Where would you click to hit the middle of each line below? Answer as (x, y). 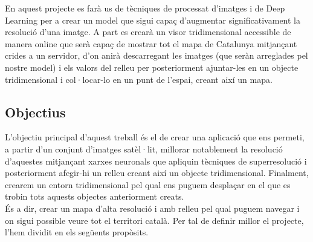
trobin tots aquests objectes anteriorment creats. (95, 196)
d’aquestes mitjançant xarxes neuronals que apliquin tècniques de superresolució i (156, 161)
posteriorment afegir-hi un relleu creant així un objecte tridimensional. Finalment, (157, 173)
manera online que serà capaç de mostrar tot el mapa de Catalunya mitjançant (151, 43)
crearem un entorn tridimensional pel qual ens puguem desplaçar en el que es (148, 184)
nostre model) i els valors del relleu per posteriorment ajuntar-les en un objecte (152, 67)
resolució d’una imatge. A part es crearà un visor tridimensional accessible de (148, 32)
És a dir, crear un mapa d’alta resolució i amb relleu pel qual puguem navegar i (152, 208)
